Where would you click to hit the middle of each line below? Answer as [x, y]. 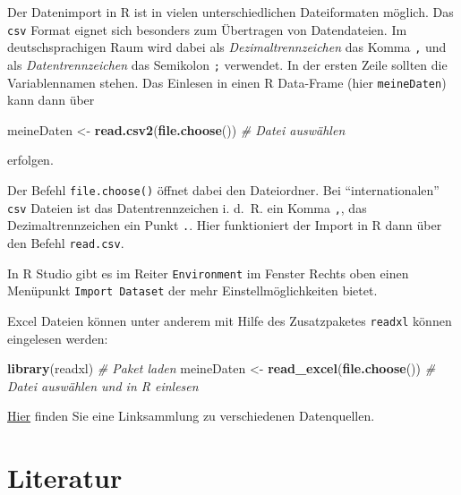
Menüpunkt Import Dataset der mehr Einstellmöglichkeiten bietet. [192, 290]
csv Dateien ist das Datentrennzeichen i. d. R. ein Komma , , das [187, 207]
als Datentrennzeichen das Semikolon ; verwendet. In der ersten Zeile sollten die [227, 64]
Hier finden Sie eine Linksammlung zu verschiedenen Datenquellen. [191, 416]
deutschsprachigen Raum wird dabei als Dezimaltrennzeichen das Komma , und [227, 47]
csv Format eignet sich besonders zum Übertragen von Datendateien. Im [207, 29]
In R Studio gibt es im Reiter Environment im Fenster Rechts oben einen [208, 273]
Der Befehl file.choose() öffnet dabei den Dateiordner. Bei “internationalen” [223, 190]
